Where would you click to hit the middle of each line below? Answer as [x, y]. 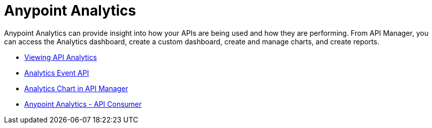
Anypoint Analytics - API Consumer [83, 104]
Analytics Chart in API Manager [76, 88]
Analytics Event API [57, 73]
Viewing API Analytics [61, 57]
